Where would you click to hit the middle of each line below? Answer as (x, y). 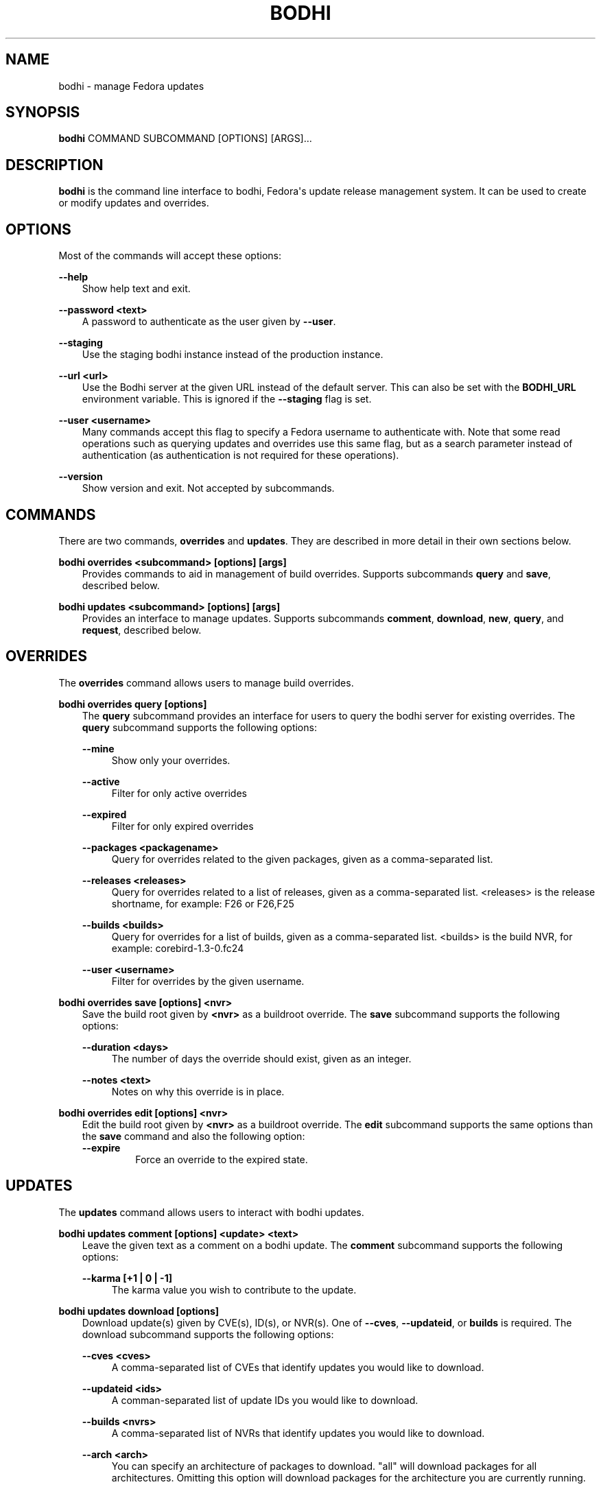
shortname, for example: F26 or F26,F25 (203, 903)
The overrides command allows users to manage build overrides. (206, 682)
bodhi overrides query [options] (133, 704)
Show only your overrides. (171, 760)
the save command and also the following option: (193, 1136)
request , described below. (142, 630)
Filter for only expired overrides (182, 826)
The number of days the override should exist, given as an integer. (261, 1058)
